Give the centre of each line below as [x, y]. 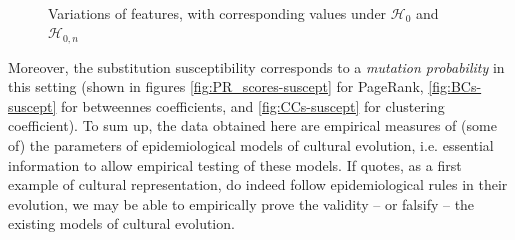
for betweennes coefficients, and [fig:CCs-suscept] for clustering [253, 105]
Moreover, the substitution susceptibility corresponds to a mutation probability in [256, 66]
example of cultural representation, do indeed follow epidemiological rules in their [258, 184]
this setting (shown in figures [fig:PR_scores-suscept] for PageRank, [216, 86]
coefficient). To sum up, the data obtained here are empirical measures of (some [252, 125]
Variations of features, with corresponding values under [217, 12]
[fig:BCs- [455, 86]
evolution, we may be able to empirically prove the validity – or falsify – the [241, 203]
